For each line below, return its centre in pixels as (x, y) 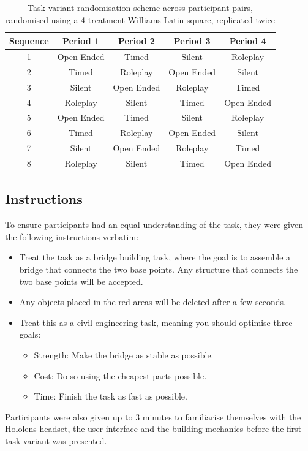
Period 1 (81, 41)
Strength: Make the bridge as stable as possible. (124, 354)
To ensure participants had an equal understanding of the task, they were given (154, 225)
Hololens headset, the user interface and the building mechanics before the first (153, 429)
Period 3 (192, 41)
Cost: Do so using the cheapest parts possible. (120, 375)
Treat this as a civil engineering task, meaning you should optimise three (156, 322)
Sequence (29, 41)
